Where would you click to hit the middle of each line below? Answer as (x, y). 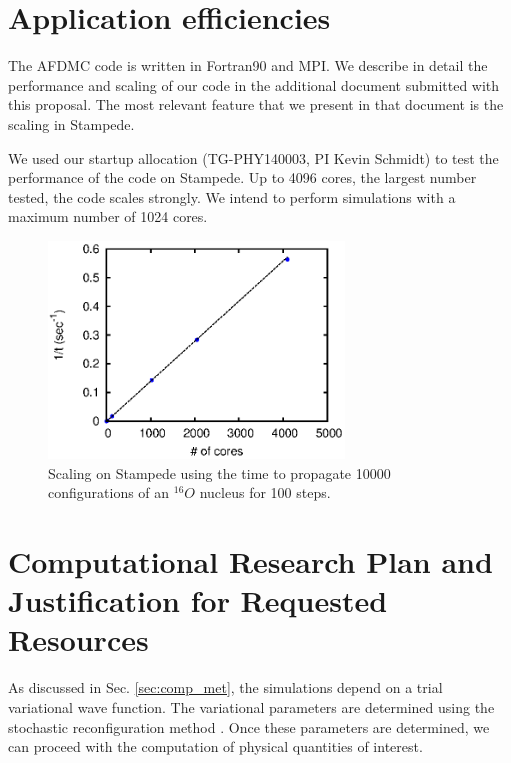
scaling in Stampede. (71, 123)
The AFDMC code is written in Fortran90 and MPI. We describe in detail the (248, 65)
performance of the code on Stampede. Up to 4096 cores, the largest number (242, 177)
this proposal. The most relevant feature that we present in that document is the (256, 104)
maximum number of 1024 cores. (108, 216)
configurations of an (109, 492)
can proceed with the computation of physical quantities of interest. (215, 746)
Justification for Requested (198, 600)
